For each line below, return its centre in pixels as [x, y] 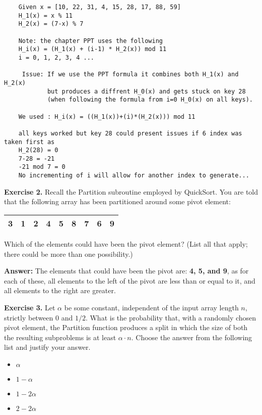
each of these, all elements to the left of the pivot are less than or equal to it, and [130, 280]
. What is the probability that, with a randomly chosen [171, 317]
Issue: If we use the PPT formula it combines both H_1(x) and [130, 75]
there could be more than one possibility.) [69, 253]
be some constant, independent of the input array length [151, 307]
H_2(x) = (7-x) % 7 [51, 24]
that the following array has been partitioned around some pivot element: [117, 201]
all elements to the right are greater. [60, 290]
